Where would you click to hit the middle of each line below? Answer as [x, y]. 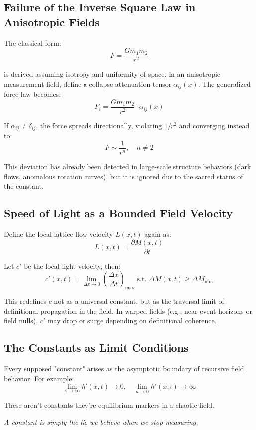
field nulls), [21, 321]
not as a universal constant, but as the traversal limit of [139, 301]
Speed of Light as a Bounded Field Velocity [118, 213]
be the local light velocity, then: [72, 265]
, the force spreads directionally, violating [99, 125]
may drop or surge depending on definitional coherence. [132, 321]
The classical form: [33, 43]
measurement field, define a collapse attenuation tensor [88, 83]
